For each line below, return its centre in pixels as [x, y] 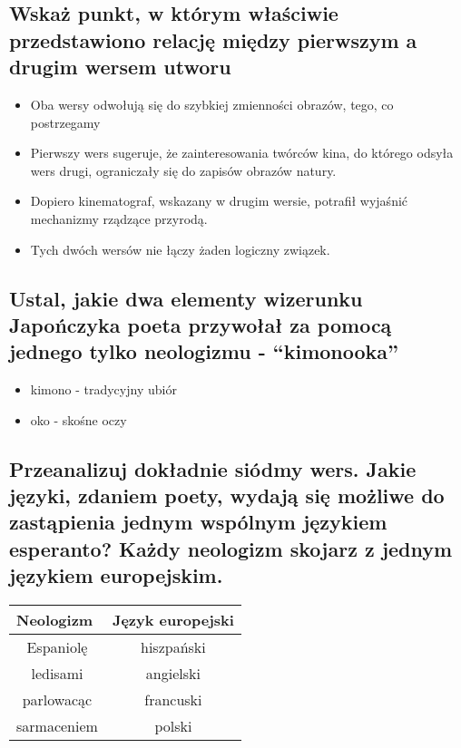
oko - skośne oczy [78, 419]
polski [173, 726]
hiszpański [173, 647]
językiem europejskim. [116, 575]
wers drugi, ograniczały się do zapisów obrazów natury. [183, 170]
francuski [173, 700]
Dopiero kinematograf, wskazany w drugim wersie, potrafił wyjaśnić [219, 201]
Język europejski [173, 620]
